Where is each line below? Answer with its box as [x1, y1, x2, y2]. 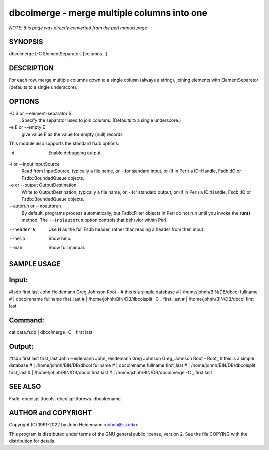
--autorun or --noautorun [9, 203, 61, 209]
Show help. [48, 235, 72, 241]
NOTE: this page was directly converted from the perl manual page [9, 25, 147, 31]
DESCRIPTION [9, 64, 54, 72]
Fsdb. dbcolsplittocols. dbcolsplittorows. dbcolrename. [9, 395, 122, 402]
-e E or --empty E [9, 124, 46, 130]
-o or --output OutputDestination [9, 182, 77, 188]
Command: [9, 316, 45, 324]
